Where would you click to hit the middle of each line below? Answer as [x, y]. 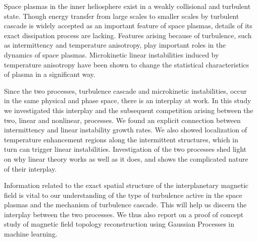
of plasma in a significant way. [50, 74]
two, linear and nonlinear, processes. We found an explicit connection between [122, 120]
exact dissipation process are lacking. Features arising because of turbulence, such [128, 35]
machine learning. [31, 234]
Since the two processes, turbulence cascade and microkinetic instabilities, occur [126, 91]
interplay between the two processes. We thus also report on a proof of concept [124, 214]
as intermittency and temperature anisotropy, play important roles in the [115, 45]
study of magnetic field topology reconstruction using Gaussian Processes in [119, 224]
